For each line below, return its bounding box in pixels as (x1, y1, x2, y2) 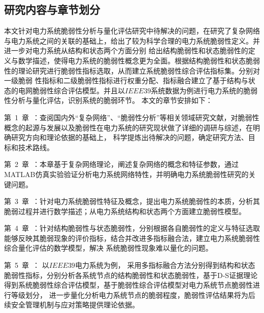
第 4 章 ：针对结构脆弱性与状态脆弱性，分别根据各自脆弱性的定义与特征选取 (4, 223, 260, 233)
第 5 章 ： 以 (4, 260, 49, 270)
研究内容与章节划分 (4, 2, 100, 17)
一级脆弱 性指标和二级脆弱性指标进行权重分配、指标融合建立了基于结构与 (4, 75, 248, 86)
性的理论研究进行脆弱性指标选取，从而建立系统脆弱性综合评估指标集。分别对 (4, 65, 260, 76)
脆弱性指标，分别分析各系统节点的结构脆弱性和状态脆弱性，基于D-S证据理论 (4, 269, 258, 280)
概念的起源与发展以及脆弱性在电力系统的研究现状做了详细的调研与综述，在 (4, 122, 253, 132)
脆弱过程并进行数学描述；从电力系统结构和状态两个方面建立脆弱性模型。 (4, 205, 246, 216)
